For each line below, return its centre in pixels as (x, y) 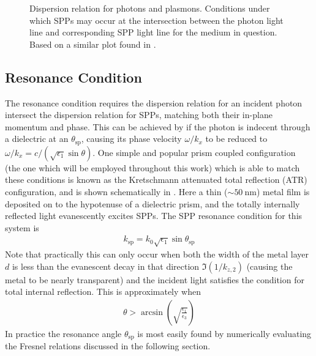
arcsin (152, 312)
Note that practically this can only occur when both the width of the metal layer (157, 254)
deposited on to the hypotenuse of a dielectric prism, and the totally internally (152, 203)
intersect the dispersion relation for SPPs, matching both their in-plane (139, 115)
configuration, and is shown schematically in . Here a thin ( (116, 191)
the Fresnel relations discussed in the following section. (108, 346)
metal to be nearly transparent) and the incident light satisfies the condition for (155, 279)
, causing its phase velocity (131, 139)
